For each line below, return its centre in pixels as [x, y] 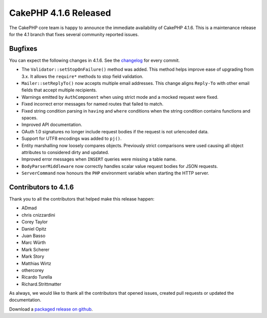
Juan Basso [33, 236]
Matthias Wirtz [36, 263]
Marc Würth [34, 242]
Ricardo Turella [37, 277]
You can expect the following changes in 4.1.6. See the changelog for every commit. [94, 60]
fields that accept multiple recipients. [59, 90]
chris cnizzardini [38, 215]
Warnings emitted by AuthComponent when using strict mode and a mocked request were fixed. [120, 97]
